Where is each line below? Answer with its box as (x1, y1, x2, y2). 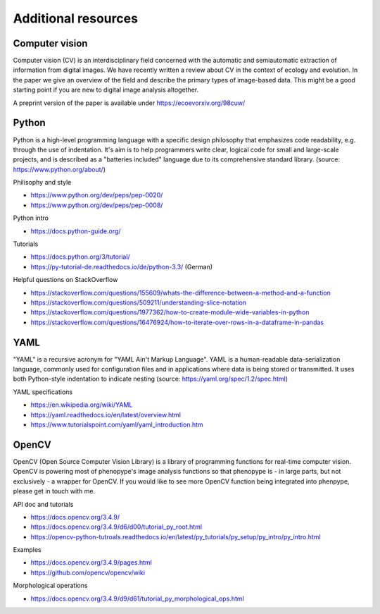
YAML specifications (13, 388, 73, 396)
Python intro (13, 214, 49, 222)
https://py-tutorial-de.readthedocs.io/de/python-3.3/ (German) (30, 262, 213, 271)
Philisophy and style (13, 178, 72, 187)
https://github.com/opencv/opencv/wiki (30, 568, 146, 577)
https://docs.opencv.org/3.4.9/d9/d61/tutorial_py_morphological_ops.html (30, 594, 244, 603)
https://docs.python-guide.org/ (30, 226, 121, 235)
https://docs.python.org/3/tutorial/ (30, 252, 130, 261)
